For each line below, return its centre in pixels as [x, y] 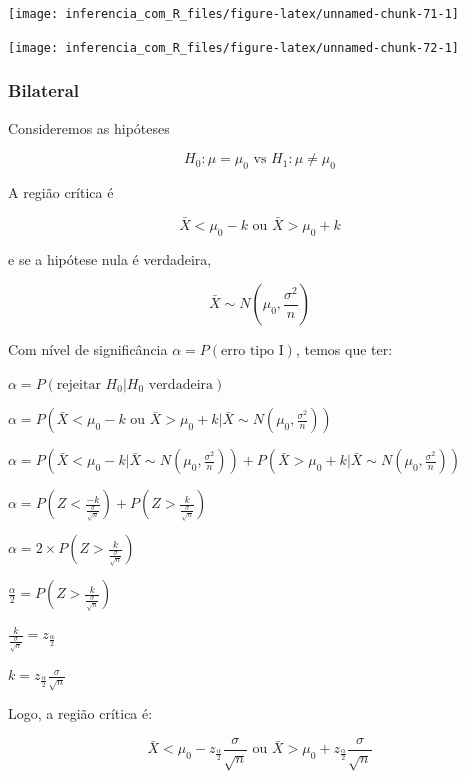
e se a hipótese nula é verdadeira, [110, 258]
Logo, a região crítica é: [80, 713]
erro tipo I [252, 351]
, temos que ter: [344, 349]
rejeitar [78, 384]
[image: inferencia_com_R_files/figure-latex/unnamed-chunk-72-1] [234, 47]
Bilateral [44, 90]
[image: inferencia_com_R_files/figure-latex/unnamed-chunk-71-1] [234, 14]
